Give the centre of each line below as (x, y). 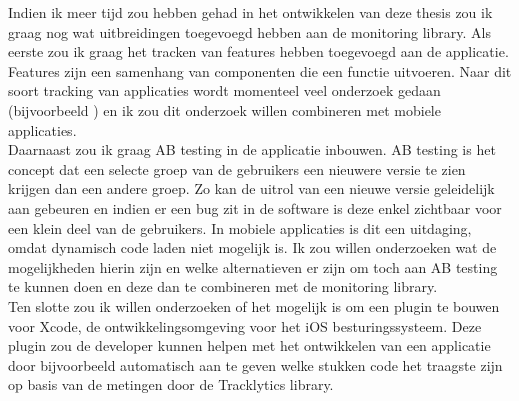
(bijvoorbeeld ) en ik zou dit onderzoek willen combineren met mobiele (224, 109)
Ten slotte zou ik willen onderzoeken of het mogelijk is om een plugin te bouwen (254, 305)
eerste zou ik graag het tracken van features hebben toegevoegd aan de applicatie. (258, 51)
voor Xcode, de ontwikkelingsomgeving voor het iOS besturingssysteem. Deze (245, 325)
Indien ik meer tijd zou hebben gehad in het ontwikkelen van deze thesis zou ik (250, 12)
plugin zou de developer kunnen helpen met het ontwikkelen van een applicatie (249, 345)
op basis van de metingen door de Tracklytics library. (171, 384)
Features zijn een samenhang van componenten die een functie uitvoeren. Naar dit (260, 70)
